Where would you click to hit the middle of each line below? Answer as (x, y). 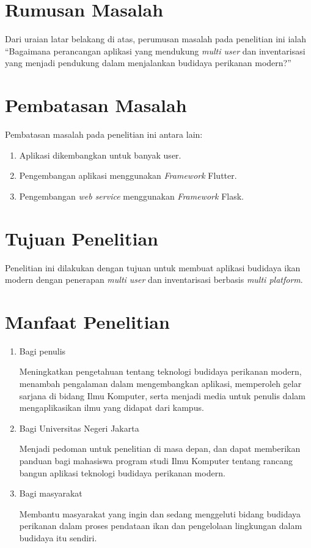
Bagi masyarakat (51, 493)
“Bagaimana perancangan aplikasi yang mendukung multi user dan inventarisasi (155, 51)
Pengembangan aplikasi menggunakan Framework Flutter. (128, 175)
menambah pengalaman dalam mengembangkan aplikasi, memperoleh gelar (160, 384)
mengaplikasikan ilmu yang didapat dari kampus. (112, 407)
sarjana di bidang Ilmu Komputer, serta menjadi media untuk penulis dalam (163, 395)
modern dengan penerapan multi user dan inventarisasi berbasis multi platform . (154, 280)
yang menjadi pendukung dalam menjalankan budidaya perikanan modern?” (148, 63)
